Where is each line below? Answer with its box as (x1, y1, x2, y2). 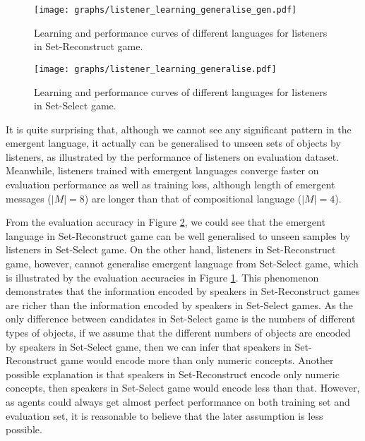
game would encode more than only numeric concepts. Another (61, 353, 334, 368)
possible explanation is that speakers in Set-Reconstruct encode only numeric (6, 366, 340, 381)
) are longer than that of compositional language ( (84, 191, 302, 205)
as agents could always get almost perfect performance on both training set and (6, 394, 350, 409)
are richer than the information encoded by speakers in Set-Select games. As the (6, 297, 353, 312)
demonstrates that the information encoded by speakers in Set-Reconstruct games (6, 284, 360, 298)
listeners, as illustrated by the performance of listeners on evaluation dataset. (6, 149, 340, 164)
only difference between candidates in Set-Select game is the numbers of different (6, 311, 356, 326)
